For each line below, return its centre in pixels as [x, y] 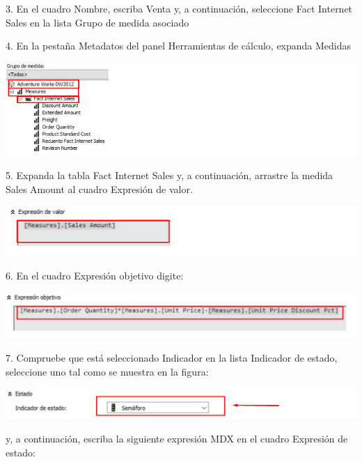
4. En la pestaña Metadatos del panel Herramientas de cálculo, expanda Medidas [179, 46]
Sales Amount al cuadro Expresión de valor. [99, 188]
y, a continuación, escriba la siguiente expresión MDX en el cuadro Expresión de [177, 439]
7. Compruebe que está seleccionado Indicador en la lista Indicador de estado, [172, 358]
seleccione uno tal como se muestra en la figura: [107, 372]
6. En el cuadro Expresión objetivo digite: [95, 276]
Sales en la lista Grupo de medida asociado [97, 22]
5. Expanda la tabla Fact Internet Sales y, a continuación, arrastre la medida [170, 175]
